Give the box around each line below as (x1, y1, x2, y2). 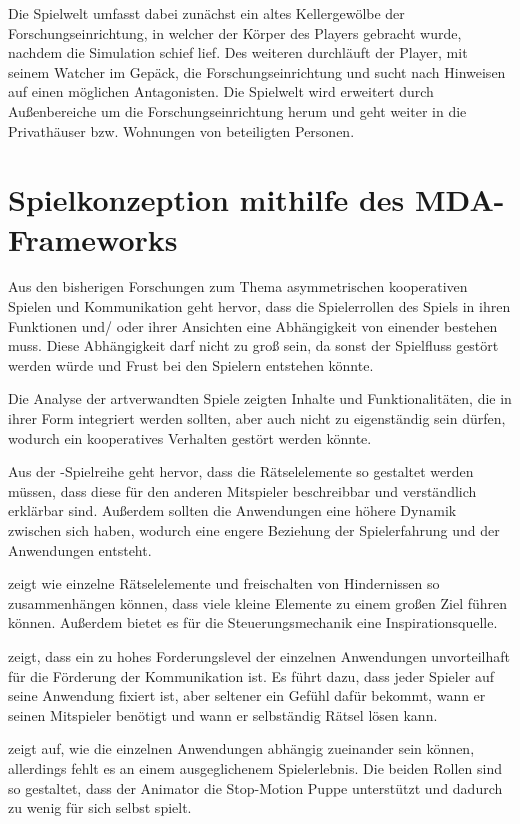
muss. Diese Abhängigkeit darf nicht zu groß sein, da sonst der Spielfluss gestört (8, 335, 499, 356)
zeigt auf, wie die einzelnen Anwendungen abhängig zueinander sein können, (8, 738, 475, 759)
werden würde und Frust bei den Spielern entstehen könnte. (8, 354, 374, 375)
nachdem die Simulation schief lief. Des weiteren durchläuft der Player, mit (8, 42, 468, 63)
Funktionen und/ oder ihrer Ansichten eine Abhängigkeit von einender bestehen (8, 315, 498, 336)
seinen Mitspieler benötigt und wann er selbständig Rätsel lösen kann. (8, 704, 438, 725)
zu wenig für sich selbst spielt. (8, 797, 192, 818)
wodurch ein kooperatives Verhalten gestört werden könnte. (8, 427, 372, 448)
